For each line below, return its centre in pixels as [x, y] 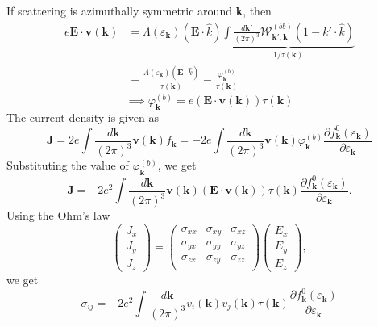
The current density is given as [83, 117]
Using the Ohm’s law [58, 215]
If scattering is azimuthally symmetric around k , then [139, 10]
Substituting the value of [68, 165]
